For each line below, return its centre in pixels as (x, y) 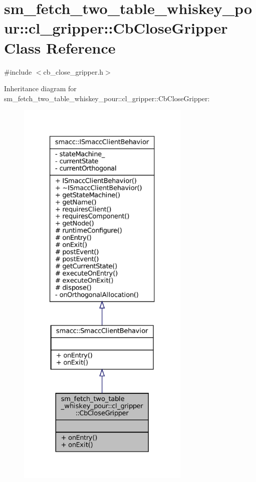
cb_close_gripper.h (73, 71)
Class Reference (60, 47)
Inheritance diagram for (40, 88)
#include (18, 71)
